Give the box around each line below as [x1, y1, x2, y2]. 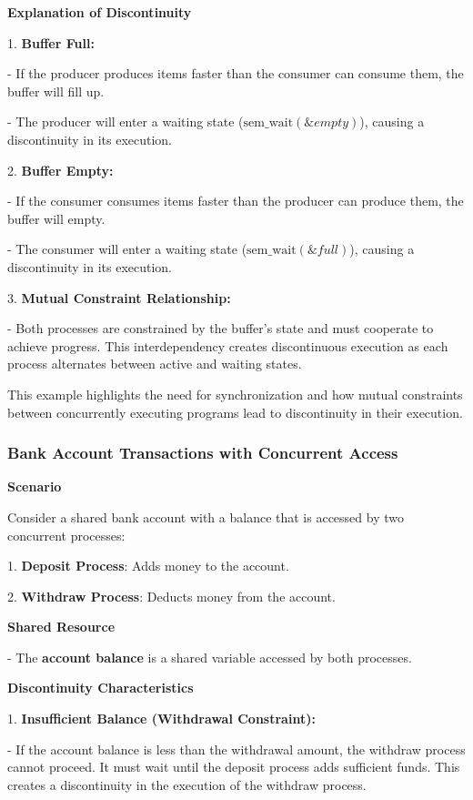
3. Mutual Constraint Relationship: [7, 288, 231, 307]
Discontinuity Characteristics [7, 678, 194, 697]
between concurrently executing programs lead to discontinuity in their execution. [7, 402, 463, 421]
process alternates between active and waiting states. [7, 354, 302, 373]
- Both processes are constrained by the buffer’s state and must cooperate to [7, 319, 434, 338]
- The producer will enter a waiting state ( [7, 112, 244, 131]
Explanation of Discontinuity [7, 3, 192, 21]
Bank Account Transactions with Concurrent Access [7, 441, 398, 464]
